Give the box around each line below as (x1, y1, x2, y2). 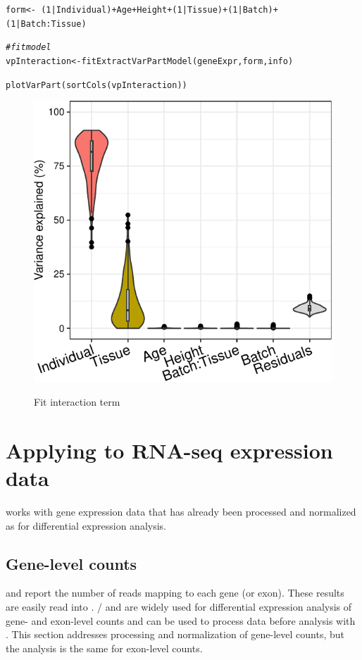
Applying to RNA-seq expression (6, 435, 333, 464)
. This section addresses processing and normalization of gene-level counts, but (6, 627, 344, 642)
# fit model (6, 42, 51, 53)
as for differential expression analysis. (6, 518, 167, 533)
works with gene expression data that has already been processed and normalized (6, 504, 356, 518)
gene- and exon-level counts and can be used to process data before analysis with (6, 613, 356, 628)
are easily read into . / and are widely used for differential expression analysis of (6, 599, 352, 614)
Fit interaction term (34, 394, 120, 409)
